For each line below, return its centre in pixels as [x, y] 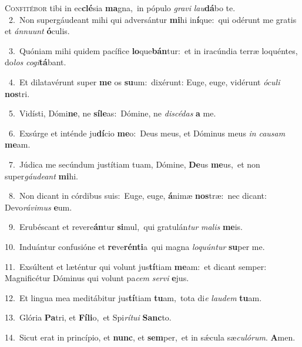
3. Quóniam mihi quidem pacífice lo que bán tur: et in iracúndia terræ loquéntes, [153, 50]
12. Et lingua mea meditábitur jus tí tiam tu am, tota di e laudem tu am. [133, 297]
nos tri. [17, 93]
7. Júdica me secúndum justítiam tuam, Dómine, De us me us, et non [134, 164]
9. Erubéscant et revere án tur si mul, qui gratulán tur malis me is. [126, 227]
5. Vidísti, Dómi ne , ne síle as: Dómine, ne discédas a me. [112, 113]
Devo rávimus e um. [38, 207]
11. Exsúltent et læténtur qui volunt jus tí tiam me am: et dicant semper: [136, 266]
